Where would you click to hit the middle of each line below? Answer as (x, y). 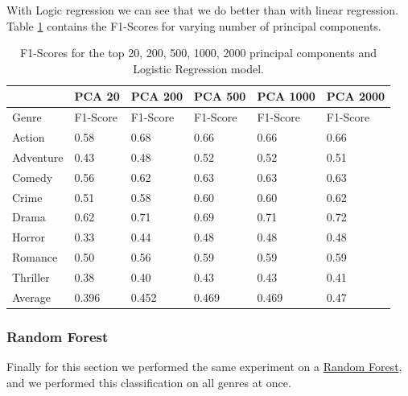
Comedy (33, 177)
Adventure (38, 157)
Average (31, 297)
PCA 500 (220, 96)
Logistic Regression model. (198, 68)
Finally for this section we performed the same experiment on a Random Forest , (204, 367)
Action (29, 137)
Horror (29, 237)
